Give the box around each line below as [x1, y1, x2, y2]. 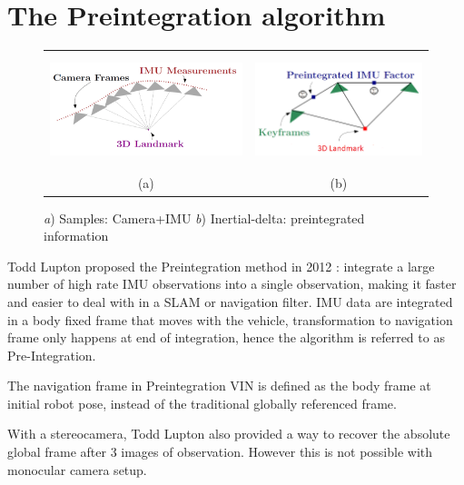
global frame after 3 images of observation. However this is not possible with [7, 442, 433, 461]
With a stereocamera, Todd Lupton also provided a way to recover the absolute [7, 424, 450, 443]
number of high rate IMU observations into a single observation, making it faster [7, 274, 457, 293]
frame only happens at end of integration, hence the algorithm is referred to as [7, 328, 445, 347]
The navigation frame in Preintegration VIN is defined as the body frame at [7, 376, 431, 395]
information [44, 226, 109, 245]
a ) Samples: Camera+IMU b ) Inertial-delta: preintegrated [44, 208, 365, 227]
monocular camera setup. [7, 460, 147, 479]
